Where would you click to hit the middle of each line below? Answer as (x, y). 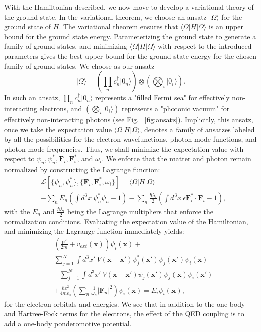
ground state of (28, 26)
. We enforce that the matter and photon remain (177, 159)
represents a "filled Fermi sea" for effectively (162, 97)
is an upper (226, 26)
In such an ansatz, (32, 97)
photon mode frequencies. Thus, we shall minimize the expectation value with (124, 149)
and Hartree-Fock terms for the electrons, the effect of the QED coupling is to (124, 314)
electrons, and (61, 108)
